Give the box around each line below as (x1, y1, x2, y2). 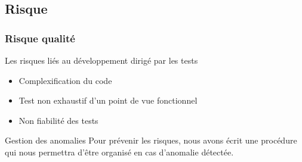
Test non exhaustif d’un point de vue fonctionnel (19, 94, 198, 107)
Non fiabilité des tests (19, 114, 98, 126)
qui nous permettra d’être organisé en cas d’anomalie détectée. (5, 145, 234, 158)
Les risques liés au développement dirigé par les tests (5, 54, 198, 66)
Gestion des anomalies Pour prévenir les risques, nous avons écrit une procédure (5, 134, 297, 147)
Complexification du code (19, 74, 112, 86)
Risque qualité (5, 30, 75, 45)
